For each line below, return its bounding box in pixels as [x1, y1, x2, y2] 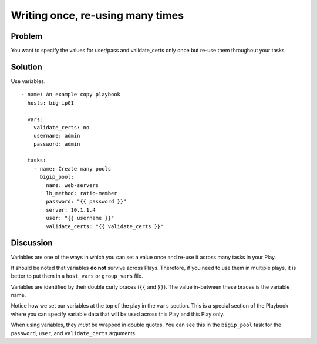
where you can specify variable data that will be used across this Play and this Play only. [11, 310, 225, 318]
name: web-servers [46, 182, 99, 188]
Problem [11, 31, 43, 41]
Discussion [11, 238, 53, 248]
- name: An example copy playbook [21, 91, 120, 98]
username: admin [33, 132, 80, 139]
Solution [11, 62, 42, 72]
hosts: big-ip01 [27, 99, 75, 106]
